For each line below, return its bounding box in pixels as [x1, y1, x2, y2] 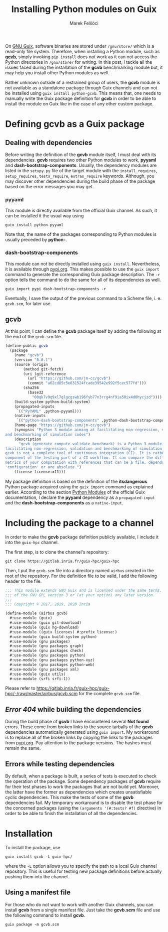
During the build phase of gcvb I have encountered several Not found [5, 719, 149, 725]
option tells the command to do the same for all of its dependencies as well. [5, 277, 161, 283]
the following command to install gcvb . [5, 912, 85, 918]
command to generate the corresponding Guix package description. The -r [5, 271, 160, 277]
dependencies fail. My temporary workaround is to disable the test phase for [5, 800, 163, 806]
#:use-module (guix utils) [9, 672, 66, 677]
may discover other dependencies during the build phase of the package [5, 178, 155, 184]
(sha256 [23, 385, 39, 390]
